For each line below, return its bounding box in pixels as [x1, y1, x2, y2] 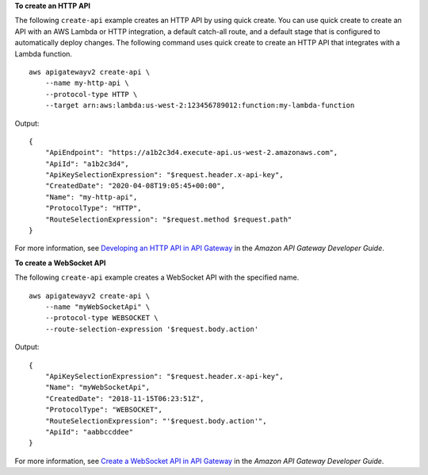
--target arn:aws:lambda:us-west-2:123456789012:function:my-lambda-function [44, 101, 355, 110]
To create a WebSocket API [14, 258, 106, 268]
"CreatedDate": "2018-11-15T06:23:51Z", [44, 394, 205, 403]
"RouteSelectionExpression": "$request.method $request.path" [44, 214, 292, 224]
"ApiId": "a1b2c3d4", [44, 159, 130, 168]
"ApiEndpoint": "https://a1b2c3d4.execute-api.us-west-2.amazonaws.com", [44, 148, 338, 157]
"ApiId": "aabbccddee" [44, 427, 134, 436]
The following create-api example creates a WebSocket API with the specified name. [14, 272, 300, 282]
